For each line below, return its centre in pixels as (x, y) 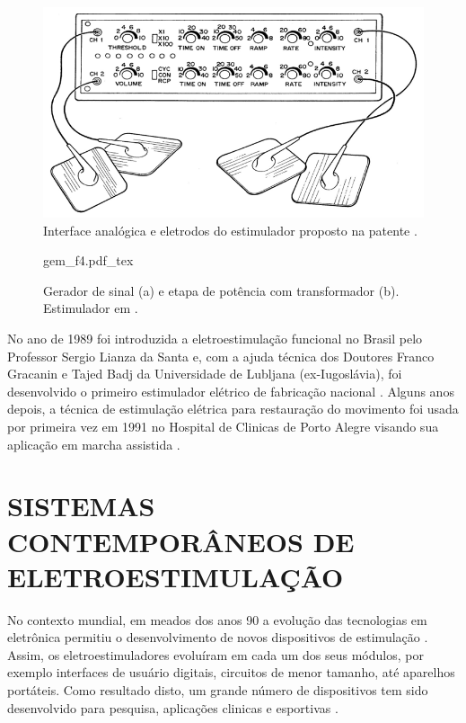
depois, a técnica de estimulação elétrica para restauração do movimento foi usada (233, 409)
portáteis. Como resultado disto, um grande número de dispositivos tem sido (218, 690)
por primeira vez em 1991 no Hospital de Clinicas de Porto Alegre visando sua (223, 426)
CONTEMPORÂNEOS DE (181, 541)
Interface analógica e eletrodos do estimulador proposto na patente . (230, 230)
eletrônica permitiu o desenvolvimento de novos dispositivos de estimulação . (218, 637)
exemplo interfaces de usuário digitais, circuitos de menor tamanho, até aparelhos (231, 672)
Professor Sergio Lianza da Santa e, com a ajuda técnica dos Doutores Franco (221, 356)
